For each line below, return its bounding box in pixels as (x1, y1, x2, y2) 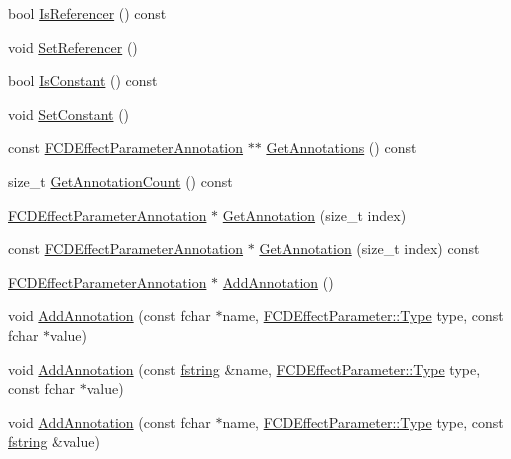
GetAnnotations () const (266, 137, 417, 158)
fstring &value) (8, 431, 100, 452)
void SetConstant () (8, 103, 130, 124)
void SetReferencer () (8, 36, 138, 57)
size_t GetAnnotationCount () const (8, 170, 233, 191)
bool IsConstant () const (8, 70, 158, 91)
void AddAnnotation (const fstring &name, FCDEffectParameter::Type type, (8, 358, 481, 379)
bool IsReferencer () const (8, 3, 167, 23)
